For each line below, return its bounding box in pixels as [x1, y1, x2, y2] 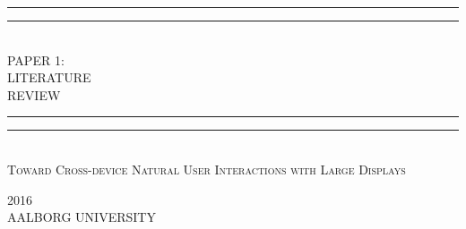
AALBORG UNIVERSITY [7, 208, 156, 226]
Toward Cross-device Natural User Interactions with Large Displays [7, 159, 406, 178]
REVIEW [7, 85, 61, 104]
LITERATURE [7, 68, 91, 87]
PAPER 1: [7, 50, 65, 69]
